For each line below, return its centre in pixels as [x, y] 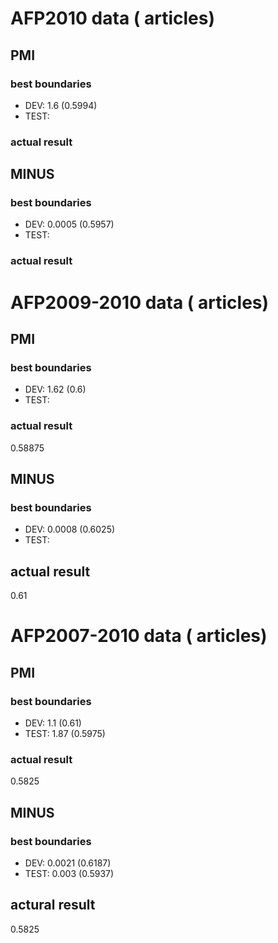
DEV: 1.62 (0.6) [55, 389]
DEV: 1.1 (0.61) [53, 723]
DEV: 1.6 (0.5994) [61, 105]
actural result [53, 905]
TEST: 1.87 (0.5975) [65, 733]
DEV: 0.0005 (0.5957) [69, 224]
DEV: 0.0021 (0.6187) [68, 863]
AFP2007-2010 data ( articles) [139, 636]
